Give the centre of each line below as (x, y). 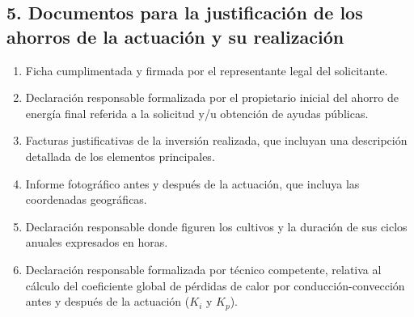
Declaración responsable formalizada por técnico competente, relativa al (203, 269)
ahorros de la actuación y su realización (175, 36)
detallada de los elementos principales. (120, 156)
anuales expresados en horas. (97, 242)
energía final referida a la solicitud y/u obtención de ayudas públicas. (197, 113)
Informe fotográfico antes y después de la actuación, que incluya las (192, 183)
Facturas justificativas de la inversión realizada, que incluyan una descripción (216, 140)
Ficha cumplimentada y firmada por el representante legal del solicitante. (207, 70)
